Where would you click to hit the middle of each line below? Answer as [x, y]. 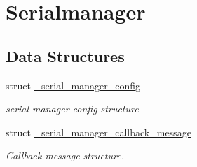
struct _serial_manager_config [73, 85]
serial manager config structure [72, 109]
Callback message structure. [65, 155]
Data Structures [65, 56]
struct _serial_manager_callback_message [98, 132]
